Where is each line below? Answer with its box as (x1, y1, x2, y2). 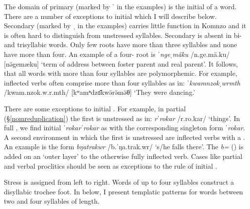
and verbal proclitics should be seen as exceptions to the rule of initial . (4, 160, 217, 171)
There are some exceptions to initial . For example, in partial (4, 103, 186, 113)
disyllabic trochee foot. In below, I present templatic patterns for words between (4, 186, 243, 196)
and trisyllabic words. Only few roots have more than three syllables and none (4, 39, 237, 50)
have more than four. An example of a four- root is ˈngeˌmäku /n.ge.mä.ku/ (4, 49, 230, 59)
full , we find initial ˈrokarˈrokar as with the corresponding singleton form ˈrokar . (4, 122, 245, 133)
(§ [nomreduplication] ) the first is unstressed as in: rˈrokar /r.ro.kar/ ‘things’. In (4, 113, 240, 123)
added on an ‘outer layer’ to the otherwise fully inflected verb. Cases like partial (4, 151, 243, 161)
